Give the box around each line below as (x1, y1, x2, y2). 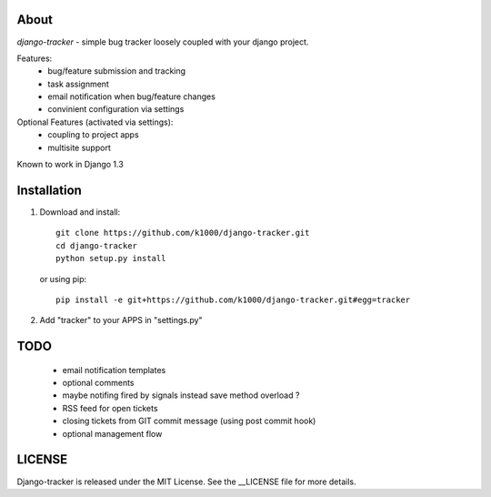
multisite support (47, 142, 111, 153)
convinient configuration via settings (47, 104, 185, 115)
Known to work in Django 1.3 (16, 159, 125, 170)
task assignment (47, 78, 109, 89)
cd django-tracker (55, 240, 138, 250)
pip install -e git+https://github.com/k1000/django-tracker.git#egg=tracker (55, 294, 411, 305)
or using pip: (39, 273, 87, 284)
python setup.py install (55, 253, 166, 264)
